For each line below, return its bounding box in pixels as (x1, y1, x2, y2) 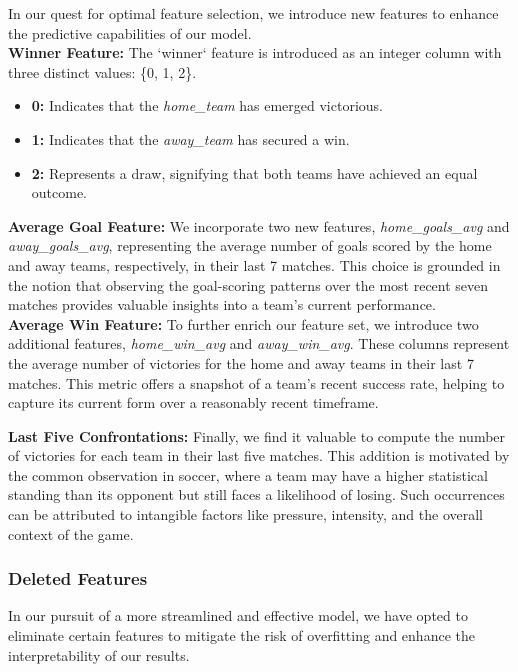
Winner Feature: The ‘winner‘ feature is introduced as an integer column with (8, 42, 502, 63)
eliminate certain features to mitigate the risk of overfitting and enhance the (8, 625, 475, 646)
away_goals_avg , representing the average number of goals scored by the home (8, 235, 492, 256)
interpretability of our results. (8, 644, 190, 665)
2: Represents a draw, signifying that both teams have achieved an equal (31, 162, 478, 183)
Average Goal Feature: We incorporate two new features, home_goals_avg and (8, 215, 510, 236)
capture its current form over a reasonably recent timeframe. (8, 392, 379, 413)
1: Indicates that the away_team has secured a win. (31, 128, 350, 149)
